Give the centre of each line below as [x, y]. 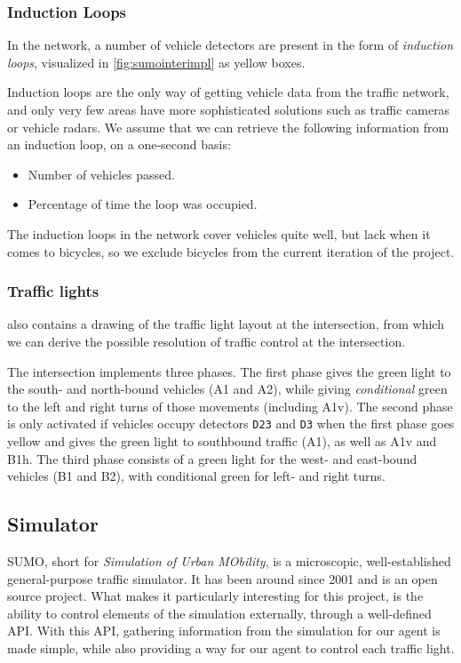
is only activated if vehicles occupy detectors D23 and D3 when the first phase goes [231, 423]
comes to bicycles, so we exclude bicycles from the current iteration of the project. [231, 251]
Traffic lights [53, 291]
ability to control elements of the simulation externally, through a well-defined [219, 613]
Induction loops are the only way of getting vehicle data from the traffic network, [228, 92]
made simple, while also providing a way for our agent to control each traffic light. [231, 647]
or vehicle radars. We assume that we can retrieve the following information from [228, 127]
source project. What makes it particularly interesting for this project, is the [215, 596]
